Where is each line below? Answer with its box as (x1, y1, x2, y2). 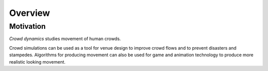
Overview (9, 7, 50, 18)
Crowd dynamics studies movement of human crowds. (9, 36, 121, 42)
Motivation (9, 22, 46, 31)
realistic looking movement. (9, 59, 66, 65)
